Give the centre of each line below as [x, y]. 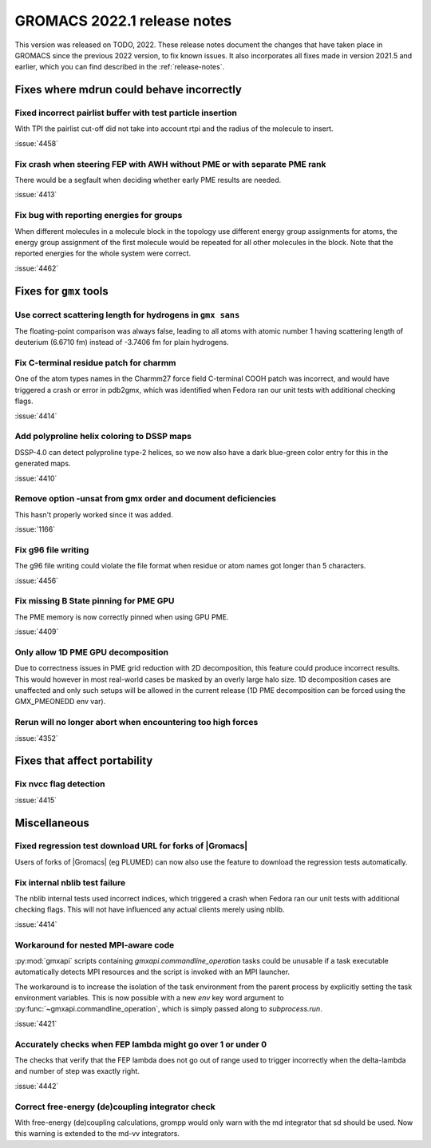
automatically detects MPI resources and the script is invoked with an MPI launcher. [152, 972]
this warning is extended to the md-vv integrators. [97, 1134]
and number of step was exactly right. [77, 1071]
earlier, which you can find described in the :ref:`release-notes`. [120, 67]
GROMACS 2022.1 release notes [123, 21]
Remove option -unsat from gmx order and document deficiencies [146, 499]
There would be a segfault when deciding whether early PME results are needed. [148, 180]
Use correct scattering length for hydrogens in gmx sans [127, 315]
